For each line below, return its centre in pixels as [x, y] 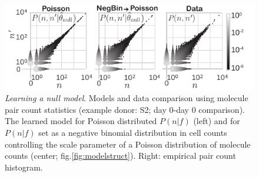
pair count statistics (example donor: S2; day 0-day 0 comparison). [125, 109]
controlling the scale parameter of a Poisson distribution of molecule [128, 144]
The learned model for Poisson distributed [81, 121]
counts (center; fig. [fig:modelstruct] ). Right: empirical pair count [120, 156]
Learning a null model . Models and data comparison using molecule [127, 98]
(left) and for [217, 121]
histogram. [24, 167]
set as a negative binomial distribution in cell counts [133, 133]
